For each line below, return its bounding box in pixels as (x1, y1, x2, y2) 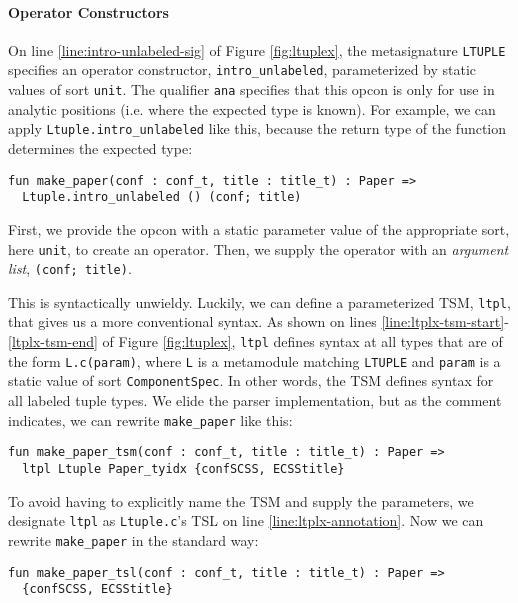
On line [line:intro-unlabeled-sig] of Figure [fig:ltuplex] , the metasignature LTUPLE (8, 39, 506, 60)
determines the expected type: (8, 138, 193, 159)
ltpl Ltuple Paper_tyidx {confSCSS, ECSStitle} (22, 461, 345, 476)
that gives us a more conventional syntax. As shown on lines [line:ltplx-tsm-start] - (8, 311, 509, 332)
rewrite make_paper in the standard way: (8, 529, 259, 550)
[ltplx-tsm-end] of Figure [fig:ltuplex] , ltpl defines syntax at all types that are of (8, 331, 503, 352)
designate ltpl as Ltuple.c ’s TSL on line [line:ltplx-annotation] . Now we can (8, 510, 484, 531)
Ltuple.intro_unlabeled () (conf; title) (22, 190, 302, 205)
